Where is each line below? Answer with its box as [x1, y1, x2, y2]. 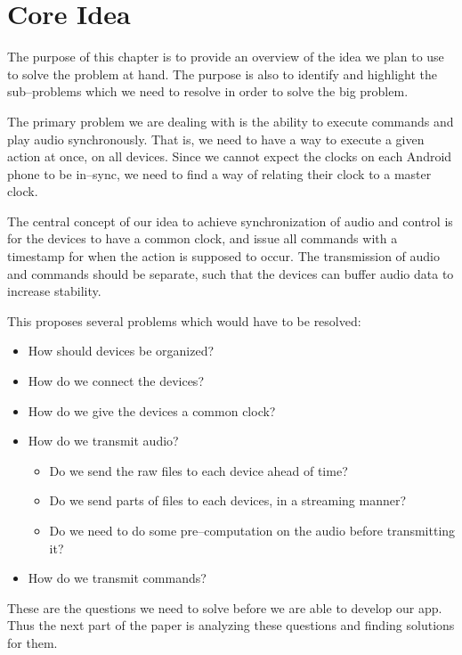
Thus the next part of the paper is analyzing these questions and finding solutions [7, 616, 455, 635]
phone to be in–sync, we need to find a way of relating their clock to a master [7, 164, 432, 183]
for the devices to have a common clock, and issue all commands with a [7, 229, 398, 248]
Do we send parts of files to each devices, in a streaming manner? [49, 491, 407, 510]
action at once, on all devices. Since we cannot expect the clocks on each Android [7, 147, 452, 166]
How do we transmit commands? [28, 569, 207, 587]
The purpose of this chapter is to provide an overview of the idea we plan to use [7, 47, 444, 66]
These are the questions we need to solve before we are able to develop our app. [7, 598, 442, 617]
